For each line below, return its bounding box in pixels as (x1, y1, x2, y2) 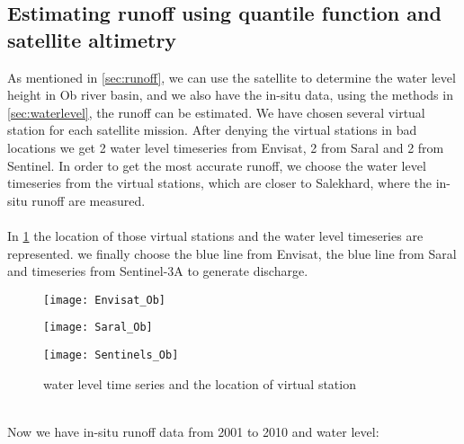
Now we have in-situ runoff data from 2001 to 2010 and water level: (7, 422, 379, 440)
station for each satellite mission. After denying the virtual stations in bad (7, 120, 417, 139)
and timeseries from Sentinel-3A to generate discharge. (7, 262, 308, 280)
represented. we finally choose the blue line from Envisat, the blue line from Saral (7, 244, 457, 262)
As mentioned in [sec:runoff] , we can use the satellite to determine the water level (7, 67, 456, 86)
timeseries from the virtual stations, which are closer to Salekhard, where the (7, 173, 432, 192)
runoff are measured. (31, 191, 146, 209)
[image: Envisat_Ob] (43, 293, 166, 306)
